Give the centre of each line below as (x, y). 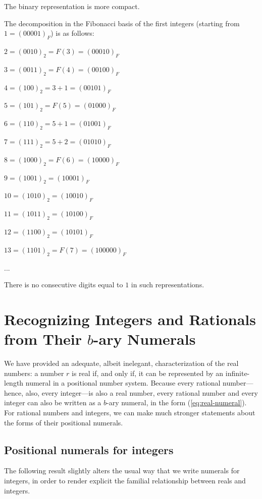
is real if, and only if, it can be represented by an (148, 373)
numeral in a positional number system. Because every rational (123, 383)
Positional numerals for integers (89, 449)
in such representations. (168, 285)
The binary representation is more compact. (72, 6)
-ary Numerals (144, 339)
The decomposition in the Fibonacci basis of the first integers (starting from (122, 23)
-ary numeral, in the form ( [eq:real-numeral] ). (177, 402)
